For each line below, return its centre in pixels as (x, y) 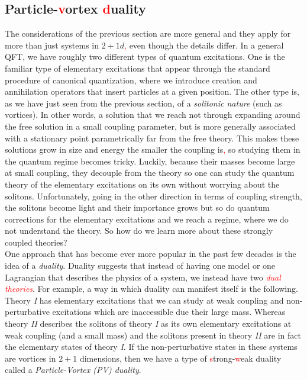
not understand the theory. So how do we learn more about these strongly (139, 231)
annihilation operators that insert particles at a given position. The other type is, (152, 91)
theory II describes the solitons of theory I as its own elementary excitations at (148, 323)
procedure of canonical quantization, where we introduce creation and (131, 80)
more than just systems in (52, 45)
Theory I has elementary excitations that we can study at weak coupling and (144, 300)
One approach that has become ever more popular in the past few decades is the (151, 254)
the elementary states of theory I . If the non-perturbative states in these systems (151, 347)
